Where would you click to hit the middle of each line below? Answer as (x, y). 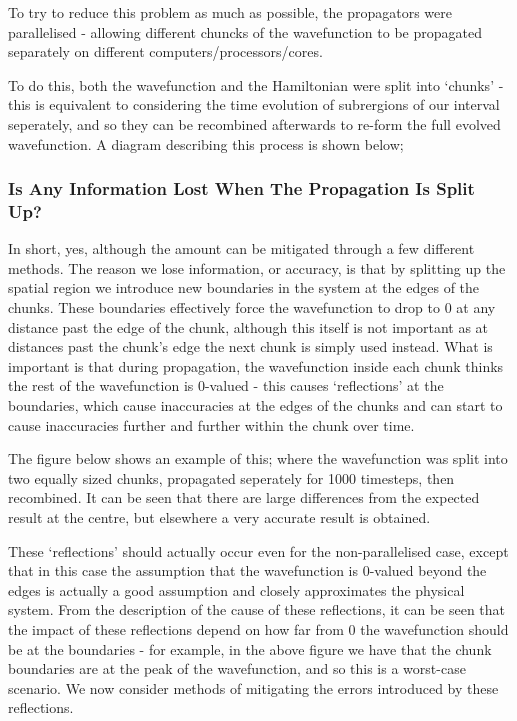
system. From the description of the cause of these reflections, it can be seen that (257, 609)
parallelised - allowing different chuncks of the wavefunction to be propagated (245, 31)
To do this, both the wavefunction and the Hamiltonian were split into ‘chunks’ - (256, 84)
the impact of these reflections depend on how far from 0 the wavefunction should (258, 628)
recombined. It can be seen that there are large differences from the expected (244, 497)
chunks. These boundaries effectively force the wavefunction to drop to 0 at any (252, 307)
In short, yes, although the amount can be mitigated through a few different (241, 248)
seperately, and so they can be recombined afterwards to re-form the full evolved (254, 123)
